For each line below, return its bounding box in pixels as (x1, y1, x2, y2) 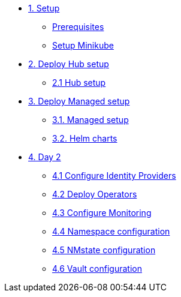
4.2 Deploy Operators (52, 189, 137, 199)
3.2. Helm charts (52, 133, 117, 143)
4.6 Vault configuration (52, 263, 142, 274)
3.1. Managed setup (52, 115, 129, 125)
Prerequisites (52, 22, 104, 32)
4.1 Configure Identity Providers (52, 170, 176, 181)
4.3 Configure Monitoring (52, 208, 152, 218)
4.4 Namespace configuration (52, 226, 170, 236)
